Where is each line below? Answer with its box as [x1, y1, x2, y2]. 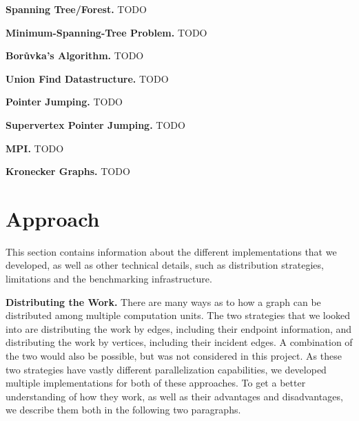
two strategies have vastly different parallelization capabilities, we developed [6, 362, 327, 376]
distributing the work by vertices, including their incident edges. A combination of [6, 335, 353, 349]
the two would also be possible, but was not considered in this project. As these [6, 349, 342, 363]
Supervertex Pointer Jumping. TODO [6, 117, 185, 132]
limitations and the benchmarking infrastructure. [6, 271, 212, 286]
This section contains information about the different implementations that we [6, 244, 337, 258]
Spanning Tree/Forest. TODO [6, 2, 147, 16]
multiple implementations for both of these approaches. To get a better [6, 376, 306, 390]
